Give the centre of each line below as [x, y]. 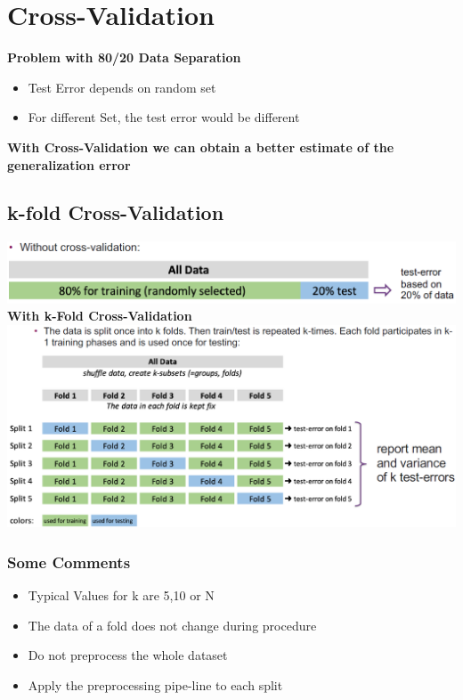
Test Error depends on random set [122, 87]
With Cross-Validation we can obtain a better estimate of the [201, 147]
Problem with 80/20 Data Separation [124, 57]
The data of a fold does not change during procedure [172, 625]
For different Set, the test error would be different [164, 117]
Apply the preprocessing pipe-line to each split [155, 684]
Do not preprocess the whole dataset [128, 655]
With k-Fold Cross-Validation [100, 316]
